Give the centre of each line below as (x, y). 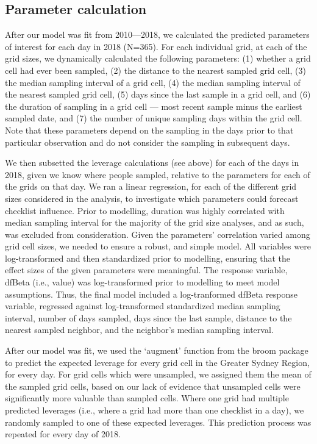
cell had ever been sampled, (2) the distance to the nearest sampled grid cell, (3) (155, 70)
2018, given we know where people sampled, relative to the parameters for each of (158, 174)
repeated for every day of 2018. (63, 434)
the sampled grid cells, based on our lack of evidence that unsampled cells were (153, 386)
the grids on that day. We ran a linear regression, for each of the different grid (151, 186)
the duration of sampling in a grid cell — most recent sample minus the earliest (154, 106)
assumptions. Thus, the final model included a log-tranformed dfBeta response (151, 294)
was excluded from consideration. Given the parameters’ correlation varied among (158, 234)
